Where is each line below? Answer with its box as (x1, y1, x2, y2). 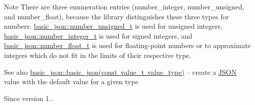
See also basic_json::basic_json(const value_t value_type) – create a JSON (4, 66, 237, 77)
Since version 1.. (4, 93, 53, 103)
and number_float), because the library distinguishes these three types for (4, 11, 229, 21)
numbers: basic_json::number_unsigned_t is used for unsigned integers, (4, 21, 222, 31)
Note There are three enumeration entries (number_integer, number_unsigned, (4, 1, 244, 11)
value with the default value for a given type (4, 76, 138, 87)
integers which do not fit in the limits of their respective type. (4, 50, 191, 60)
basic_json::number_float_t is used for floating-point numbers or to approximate (4, 40, 251, 51)
